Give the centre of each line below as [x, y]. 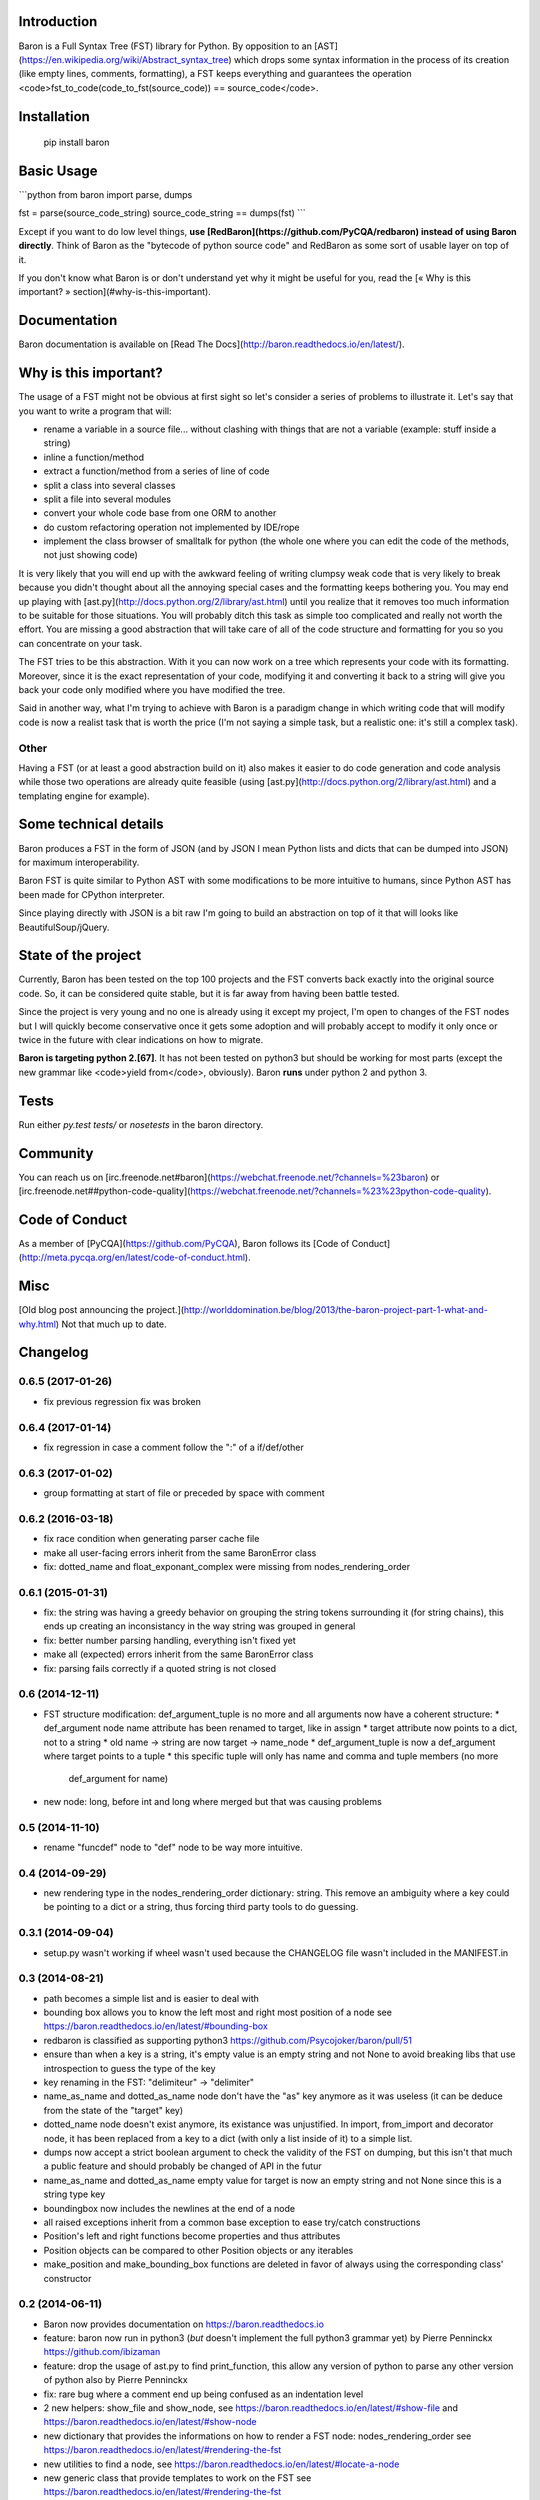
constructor [67, 2278]
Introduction [58, 21]
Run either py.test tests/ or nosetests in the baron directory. [141, 1124]
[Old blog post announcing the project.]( [101, 1310]
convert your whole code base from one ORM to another [160, 513]
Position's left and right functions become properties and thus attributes [192, 2236]
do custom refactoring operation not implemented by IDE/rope [171, 527]
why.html [37, 1324]
